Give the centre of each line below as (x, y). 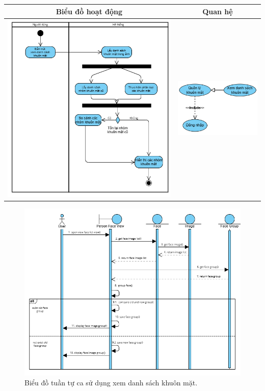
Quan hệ (218, 11)
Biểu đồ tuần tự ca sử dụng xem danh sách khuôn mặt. (111, 383)
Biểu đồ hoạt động (89, 11)
